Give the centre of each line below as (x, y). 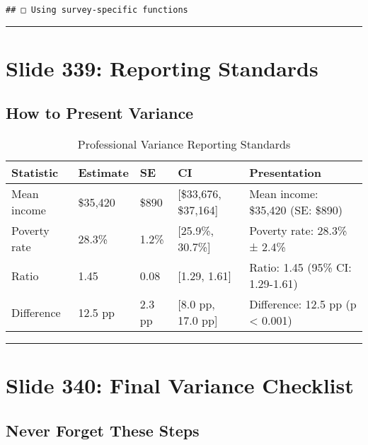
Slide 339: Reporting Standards (162, 68)
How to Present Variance (100, 113)
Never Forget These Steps (103, 430)
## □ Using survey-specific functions (97, 10)
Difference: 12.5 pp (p (303, 304)
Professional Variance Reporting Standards (184, 144)
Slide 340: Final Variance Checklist (180, 385)
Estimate (103, 173)
